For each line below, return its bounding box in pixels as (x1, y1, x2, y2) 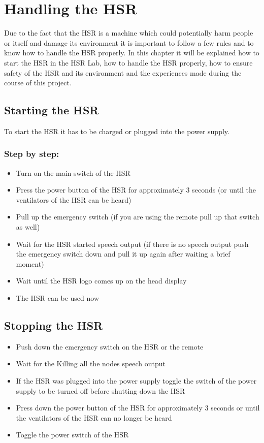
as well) (16, 221, 40, 232)
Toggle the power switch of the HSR (16, 429, 129, 440)
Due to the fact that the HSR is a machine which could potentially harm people (4, 27, 253, 38)
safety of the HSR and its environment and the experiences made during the (4, 67, 242, 78)
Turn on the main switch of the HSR (16, 167, 130, 178)
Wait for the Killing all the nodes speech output (16, 358, 166, 369)
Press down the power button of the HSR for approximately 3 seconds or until (16, 402, 260, 413)
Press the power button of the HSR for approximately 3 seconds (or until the (16, 184, 256, 195)
